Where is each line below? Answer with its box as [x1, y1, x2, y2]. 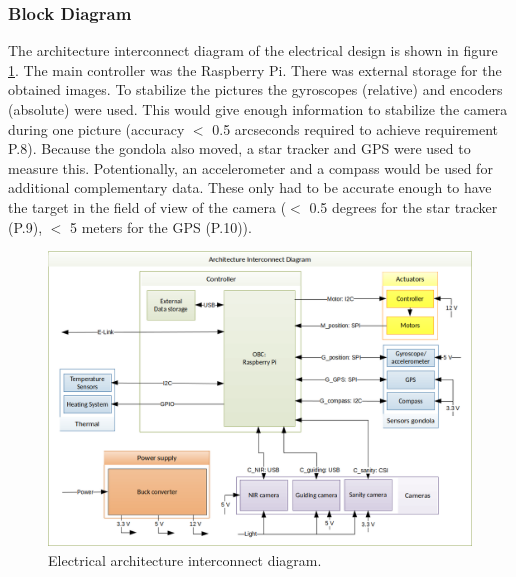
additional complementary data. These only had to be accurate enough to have [8, 177, 492, 198]
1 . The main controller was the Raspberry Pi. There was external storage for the [8, 59, 502, 80]
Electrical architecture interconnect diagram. [48, 549, 322, 570]
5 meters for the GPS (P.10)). [70, 216, 252, 237]
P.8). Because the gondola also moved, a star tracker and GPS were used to [8, 138, 471, 159]
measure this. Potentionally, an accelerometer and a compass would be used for [8, 157, 493, 178]
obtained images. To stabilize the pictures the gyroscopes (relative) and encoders [8, 79, 503, 100]
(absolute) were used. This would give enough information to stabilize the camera [8, 99, 508, 119]
